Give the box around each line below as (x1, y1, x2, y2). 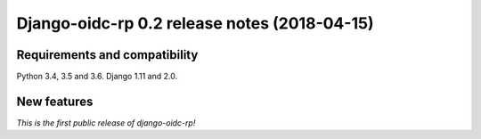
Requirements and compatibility (16, 47, 199, 62)
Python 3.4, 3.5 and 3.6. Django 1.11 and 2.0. (16, 71, 178, 82)
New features (16, 94, 94, 109)
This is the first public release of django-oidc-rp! (16, 117, 196, 128)
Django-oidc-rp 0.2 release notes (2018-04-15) (16, 13, 374, 33)
